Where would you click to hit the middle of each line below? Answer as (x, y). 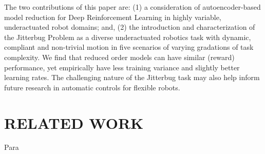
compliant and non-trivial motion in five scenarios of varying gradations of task (129, 47)
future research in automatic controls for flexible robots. (92, 87)
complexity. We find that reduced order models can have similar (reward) (119, 57)
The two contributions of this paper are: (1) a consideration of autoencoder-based (132, 7)
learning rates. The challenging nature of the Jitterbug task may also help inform (132, 77)
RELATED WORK (74, 122)
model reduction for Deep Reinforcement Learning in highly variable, (113, 17)
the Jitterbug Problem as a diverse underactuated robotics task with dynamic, (128, 37)
